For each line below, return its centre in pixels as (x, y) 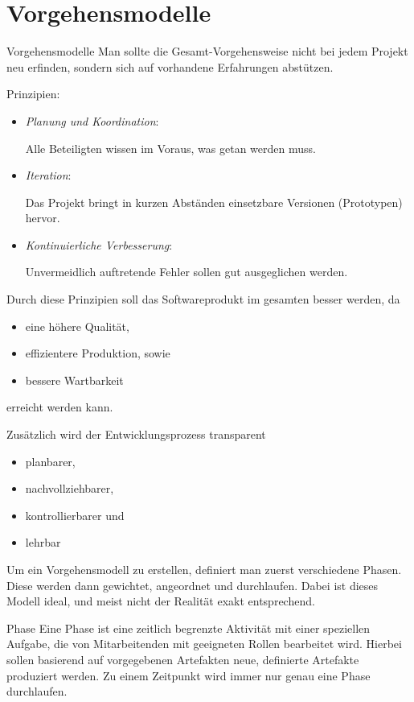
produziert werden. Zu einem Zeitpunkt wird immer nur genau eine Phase (189, 675)
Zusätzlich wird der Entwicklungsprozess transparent (136, 434)
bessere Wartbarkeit (74, 380)
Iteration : (48, 175)
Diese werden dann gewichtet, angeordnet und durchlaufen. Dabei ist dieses (193, 585)
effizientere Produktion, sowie (98, 353)
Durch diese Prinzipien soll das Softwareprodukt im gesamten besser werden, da (203, 299)
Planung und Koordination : (92, 120)
